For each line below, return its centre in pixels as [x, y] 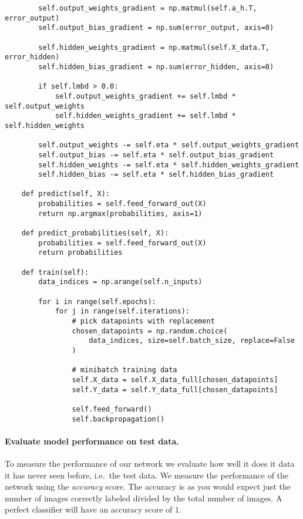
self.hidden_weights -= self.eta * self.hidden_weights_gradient [169, 165]
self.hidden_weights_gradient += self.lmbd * [145, 116]
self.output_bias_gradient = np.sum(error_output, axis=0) [156, 28]
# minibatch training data [124, 370]
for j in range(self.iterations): [122, 311]
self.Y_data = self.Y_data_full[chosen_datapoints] [175, 390]
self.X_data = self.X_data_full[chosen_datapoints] [175, 380]
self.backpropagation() [118, 419]
